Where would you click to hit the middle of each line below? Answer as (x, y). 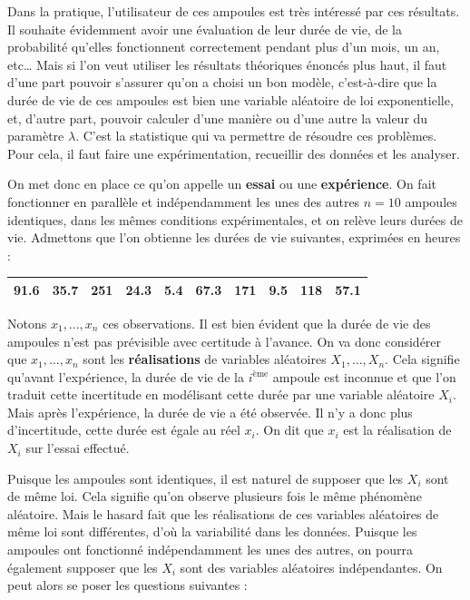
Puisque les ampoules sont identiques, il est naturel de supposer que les (206, 478)
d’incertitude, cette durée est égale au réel (124, 430)
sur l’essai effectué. (78, 448)
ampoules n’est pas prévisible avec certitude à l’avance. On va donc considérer (225, 341)
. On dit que (289, 430)
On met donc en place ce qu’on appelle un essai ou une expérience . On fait (222, 184)
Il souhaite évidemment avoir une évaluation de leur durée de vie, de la (205, 29)
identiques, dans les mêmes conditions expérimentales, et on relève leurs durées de (235, 219)
